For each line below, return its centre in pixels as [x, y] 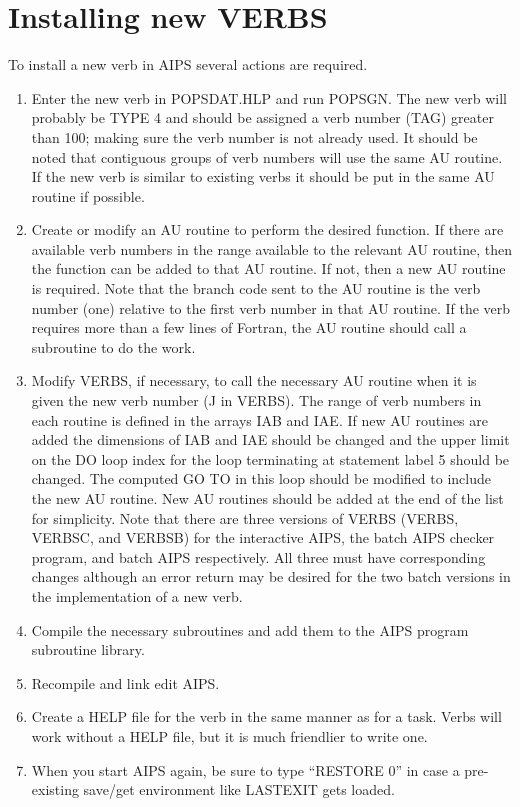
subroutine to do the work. [113, 346]
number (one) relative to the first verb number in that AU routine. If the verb [271, 307]
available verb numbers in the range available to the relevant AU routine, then [271, 248]
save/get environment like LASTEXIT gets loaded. [239, 789]
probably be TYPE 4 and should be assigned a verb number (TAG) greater [262, 117]
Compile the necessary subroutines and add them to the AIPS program [250, 629]
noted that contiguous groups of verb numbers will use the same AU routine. [267, 156]
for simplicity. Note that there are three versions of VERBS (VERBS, [245, 517]
